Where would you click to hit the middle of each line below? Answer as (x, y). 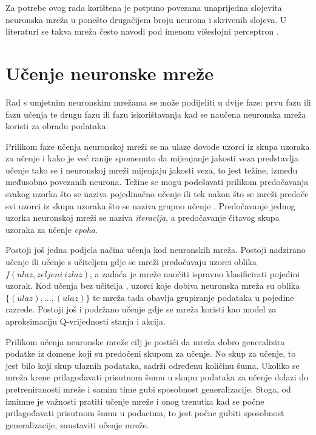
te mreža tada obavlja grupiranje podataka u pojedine (193, 297)
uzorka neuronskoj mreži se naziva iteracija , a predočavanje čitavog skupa (143, 217)
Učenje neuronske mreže (110, 72)
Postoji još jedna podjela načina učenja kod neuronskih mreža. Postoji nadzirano (156, 250)
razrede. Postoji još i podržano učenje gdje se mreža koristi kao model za (141, 309)
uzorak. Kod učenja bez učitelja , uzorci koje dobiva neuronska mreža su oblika (153, 285)
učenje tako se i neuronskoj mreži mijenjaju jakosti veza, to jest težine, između (152, 170)
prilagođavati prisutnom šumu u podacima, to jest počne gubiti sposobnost (145, 413)
